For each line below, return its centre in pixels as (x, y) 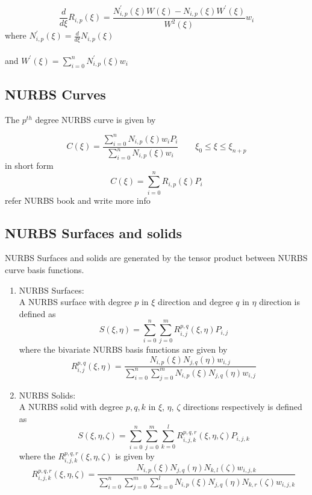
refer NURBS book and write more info (78, 200)
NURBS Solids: (47, 395)
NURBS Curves (55, 94)
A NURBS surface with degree (75, 302)
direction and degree (195, 302)
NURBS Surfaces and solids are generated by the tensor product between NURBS (156, 258)
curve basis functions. (45, 269)
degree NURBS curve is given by (95, 119)
